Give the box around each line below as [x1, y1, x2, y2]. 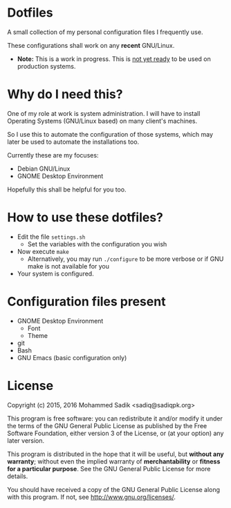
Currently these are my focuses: [7, 151, 99, 159]
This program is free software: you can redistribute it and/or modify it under [7, 414, 223, 423]
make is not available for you [27, 262, 109, 270]
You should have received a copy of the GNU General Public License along [7, 485, 220, 493]
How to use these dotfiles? [7, 210, 164, 226]
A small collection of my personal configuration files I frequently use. [7, 28, 203, 36]
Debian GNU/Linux [17, 164, 71, 173]
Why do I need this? [7, 87, 123, 102]
